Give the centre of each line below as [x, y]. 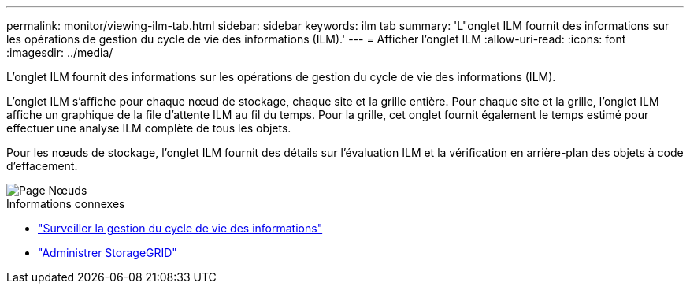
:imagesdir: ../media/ [60, 52]
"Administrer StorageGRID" [108, 253]
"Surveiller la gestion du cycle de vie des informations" [180, 228]
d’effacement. [42, 166]
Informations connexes [66, 204]
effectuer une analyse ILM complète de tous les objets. [149, 128]
